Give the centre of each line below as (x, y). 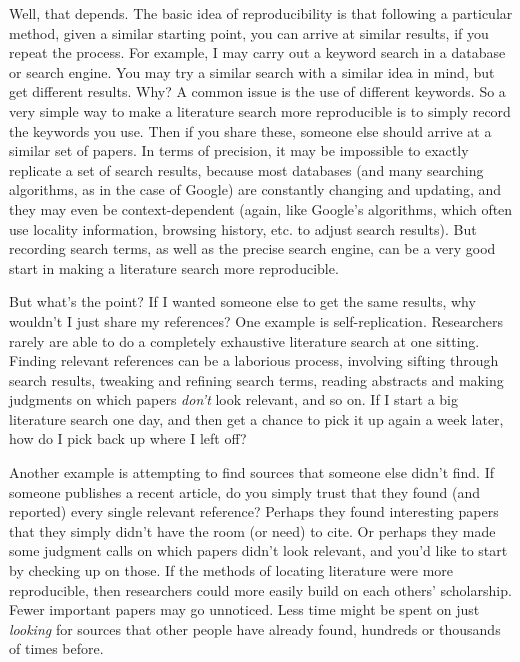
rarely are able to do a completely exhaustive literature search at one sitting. (244, 340)
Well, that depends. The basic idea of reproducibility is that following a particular (261, 13)
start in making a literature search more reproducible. (174, 267)
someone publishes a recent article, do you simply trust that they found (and (245, 491)
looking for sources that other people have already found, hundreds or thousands (255, 628)
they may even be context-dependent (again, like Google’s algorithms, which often (261, 208)
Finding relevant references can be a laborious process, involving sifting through (254, 360)
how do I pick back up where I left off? (128, 438)
